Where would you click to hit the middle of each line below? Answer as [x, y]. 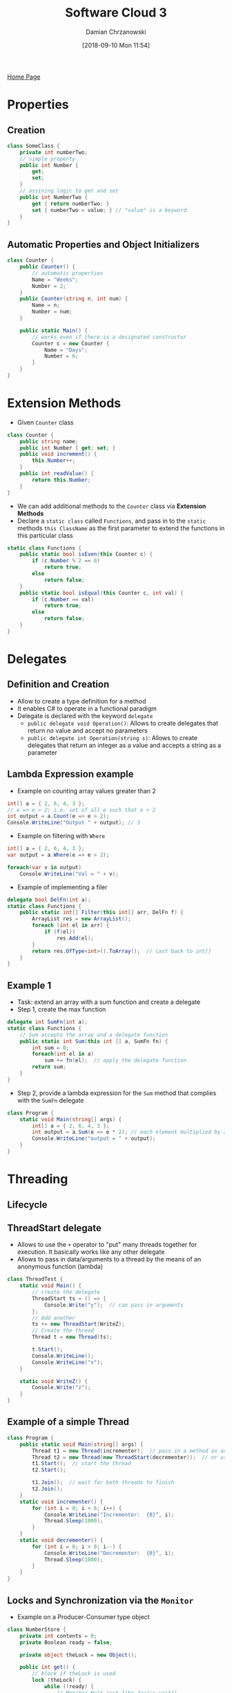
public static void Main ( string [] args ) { [81, 1444]
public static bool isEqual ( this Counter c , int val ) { [102, 593]
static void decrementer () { [61, 1540]
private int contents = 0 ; [58, 1636]
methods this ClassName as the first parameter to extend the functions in [121, 528]
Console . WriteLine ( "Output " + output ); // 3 [74, 823]
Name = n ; [46, 305]
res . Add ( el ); [75, 938]
